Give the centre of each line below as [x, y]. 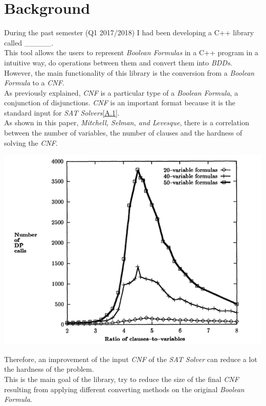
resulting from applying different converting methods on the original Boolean [124, 389]
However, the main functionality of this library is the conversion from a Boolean [129, 72]
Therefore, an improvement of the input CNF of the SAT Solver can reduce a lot [131, 359]
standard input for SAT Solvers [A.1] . [62, 112]
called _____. [29, 42]
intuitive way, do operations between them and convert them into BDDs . [118, 62]
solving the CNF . [31, 142]
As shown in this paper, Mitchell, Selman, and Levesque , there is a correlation [127, 122]
